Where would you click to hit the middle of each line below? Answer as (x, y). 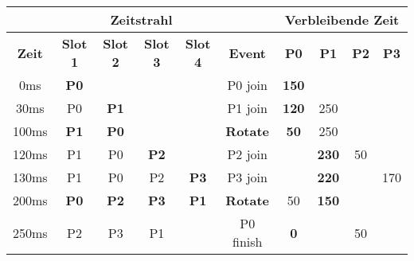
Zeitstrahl (141, 19)
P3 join (247, 177)
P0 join (247, 85)
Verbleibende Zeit (342, 19)
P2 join (247, 154)
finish (247, 242)
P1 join (247, 108)
